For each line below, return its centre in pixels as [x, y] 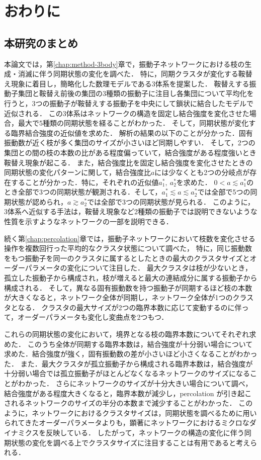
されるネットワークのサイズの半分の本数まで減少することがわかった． [120, 403]
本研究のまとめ [41, 42]
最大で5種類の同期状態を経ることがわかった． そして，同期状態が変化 [133, 123]
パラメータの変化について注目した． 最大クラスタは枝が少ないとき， [138, 268]
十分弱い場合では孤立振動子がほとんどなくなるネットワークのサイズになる [127, 373]
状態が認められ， [39, 201]
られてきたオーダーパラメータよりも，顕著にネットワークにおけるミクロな [127, 423]
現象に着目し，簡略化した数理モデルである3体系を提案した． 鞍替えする [130, 83]
